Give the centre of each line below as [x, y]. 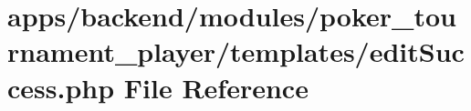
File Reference [216, 87]
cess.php [61, 87]
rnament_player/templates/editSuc [236, 51]
